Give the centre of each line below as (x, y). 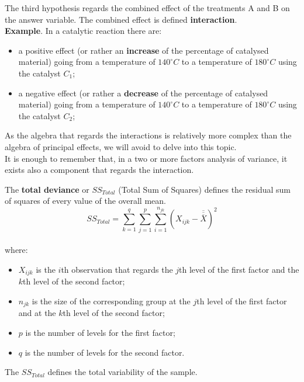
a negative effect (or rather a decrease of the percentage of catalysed (143, 93)
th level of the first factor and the (239, 269)
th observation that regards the (117, 269)
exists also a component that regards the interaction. (99, 170)
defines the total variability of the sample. (122, 372)
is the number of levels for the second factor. (105, 352)
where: (16, 250)
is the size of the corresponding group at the (111, 301)
